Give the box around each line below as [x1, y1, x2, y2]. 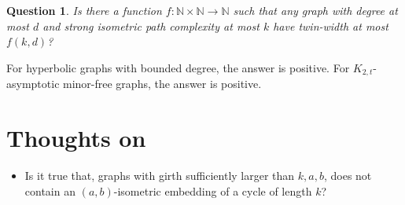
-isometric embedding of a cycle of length [113, 182, 312, 199]
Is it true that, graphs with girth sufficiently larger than [24, 167, 295, 183]
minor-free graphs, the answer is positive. [63, 75, 262, 92]
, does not [323, 167, 372, 183]
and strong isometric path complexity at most [42, 17, 260, 34]
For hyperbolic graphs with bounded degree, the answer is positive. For [6, 59, 350, 75]
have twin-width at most [273, 17, 388, 34]
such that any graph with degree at [233, 2, 398, 18]
